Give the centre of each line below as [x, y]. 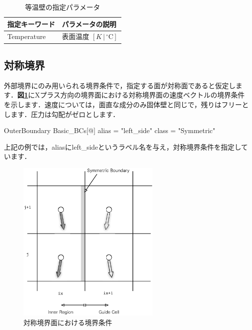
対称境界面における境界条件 [68, 322]
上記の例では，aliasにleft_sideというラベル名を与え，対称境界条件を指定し [123, 146]
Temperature [27, 36]
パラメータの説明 [89, 24]
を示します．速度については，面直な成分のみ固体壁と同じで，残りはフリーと [126, 104]
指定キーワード [31, 24]
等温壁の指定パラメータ [63, 7]
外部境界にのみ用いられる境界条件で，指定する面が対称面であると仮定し [120, 85]
